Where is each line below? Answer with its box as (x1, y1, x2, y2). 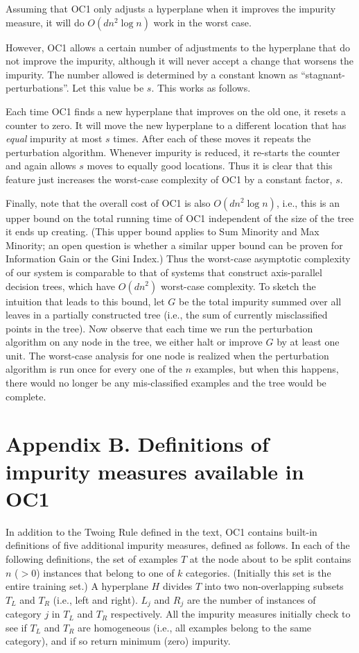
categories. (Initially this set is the (186, 565, 331, 579)
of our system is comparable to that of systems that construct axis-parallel (6, 264, 322, 279)
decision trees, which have (6, 278, 116, 293)
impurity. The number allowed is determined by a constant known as (6, 67, 298, 81)
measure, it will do (6, 15, 85, 29)
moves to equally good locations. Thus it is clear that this (87, 158, 333, 173)
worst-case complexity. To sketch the (160, 278, 316, 293)
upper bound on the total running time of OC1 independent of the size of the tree (6, 210, 354, 225)
